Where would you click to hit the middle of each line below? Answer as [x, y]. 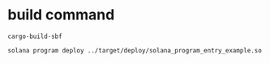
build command [61, 15]
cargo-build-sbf [35, 36]
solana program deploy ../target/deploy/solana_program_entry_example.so [135, 50]
